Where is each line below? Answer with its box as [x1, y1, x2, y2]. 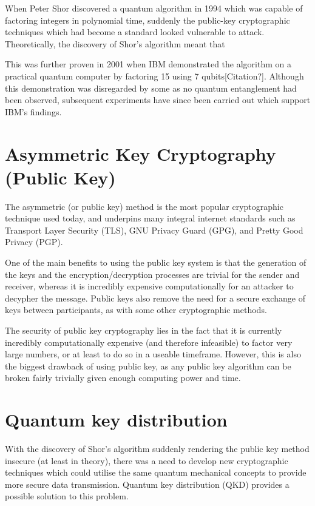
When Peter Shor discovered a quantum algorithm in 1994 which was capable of [5, 2, 303, 14]
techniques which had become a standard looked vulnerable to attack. [5, 25, 265, 38]
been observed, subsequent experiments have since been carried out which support [5, 93, 311, 106]
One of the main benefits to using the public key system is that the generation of [5, 256, 307, 269]
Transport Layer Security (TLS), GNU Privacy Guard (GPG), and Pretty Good [5, 223, 303, 236]
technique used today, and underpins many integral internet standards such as [5, 212, 296, 224]
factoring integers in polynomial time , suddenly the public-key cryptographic [5, 13, 290, 26]
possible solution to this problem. [5, 490, 129, 502]
